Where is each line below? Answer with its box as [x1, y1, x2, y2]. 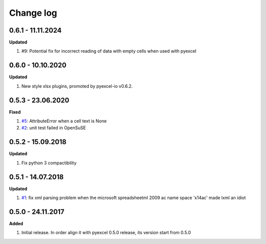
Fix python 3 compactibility [21, 160, 77, 166]
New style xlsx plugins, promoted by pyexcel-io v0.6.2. [21, 83, 133, 89]
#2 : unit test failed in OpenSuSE [21, 125, 86, 131]
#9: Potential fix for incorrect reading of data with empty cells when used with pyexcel [21, 48, 197, 54]
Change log [9, 7, 58, 18]
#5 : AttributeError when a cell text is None [21, 118, 107, 124]
